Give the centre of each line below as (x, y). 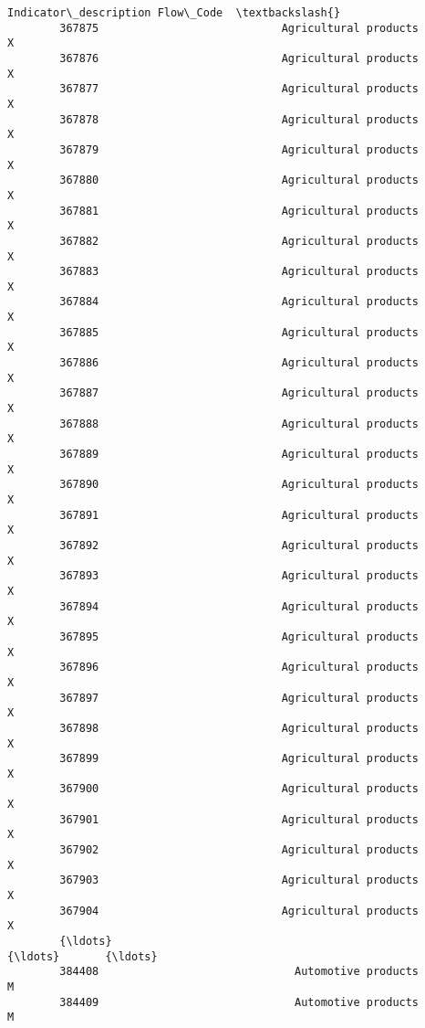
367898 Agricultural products (239, 728)
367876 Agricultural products (239, 58)
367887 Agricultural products (239, 393)
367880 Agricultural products (239, 180)
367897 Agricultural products (239, 698)
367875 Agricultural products (239, 28)
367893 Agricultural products (239, 576)
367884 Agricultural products (239, 302)
